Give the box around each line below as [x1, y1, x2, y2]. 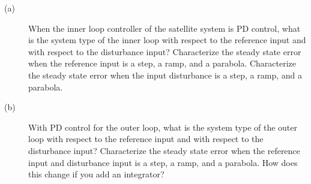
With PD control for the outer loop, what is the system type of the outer [28, 120, 297, 133]
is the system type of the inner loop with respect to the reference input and [28, 34, 306, 46]
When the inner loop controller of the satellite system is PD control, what [28, 22, 301, 34]
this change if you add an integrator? [28, 168, 165, 180]
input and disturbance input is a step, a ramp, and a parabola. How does [28, 156, 298, 168]
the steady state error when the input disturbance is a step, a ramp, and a [28, 68, 302, 81]
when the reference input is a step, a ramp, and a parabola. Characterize [28, 57, 297, 70]
